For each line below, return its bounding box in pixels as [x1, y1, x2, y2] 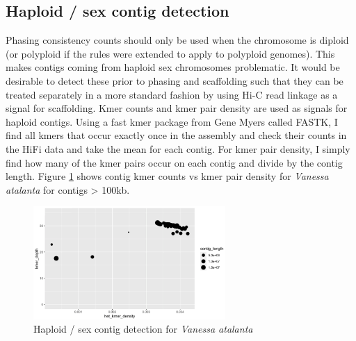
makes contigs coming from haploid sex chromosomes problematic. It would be [6, 60, 340, 74]
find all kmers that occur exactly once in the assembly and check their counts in [6, 128, 347, 142]
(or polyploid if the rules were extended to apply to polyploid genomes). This [6, 46, 335, 60]
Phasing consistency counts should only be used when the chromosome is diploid [6, 33, 349, 47]
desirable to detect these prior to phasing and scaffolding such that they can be [6, 73, 343, 88]
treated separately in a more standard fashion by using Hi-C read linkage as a [6, 87, 338, 101]
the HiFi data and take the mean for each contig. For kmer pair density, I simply [6, 141, 350, 156]
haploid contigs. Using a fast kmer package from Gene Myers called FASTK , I [6, 114, 338, 128]
